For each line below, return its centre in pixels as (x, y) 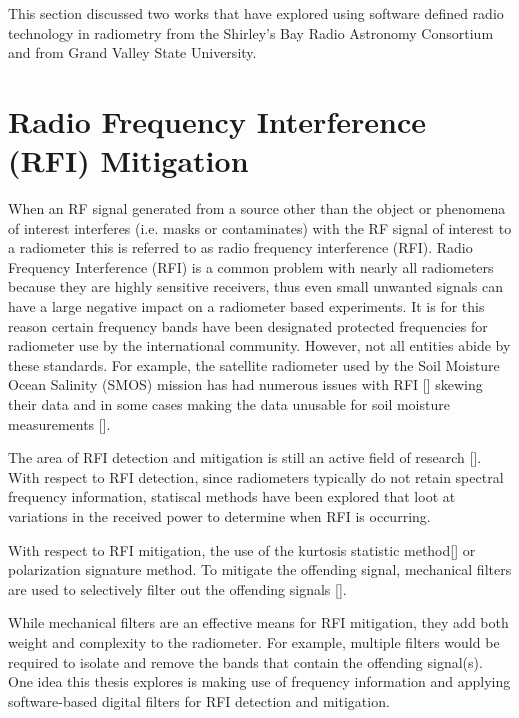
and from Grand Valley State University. (132, 52)
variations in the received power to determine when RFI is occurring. (219, 516)
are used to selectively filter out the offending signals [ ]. (177, 588)
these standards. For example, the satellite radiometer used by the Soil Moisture (254, 364)
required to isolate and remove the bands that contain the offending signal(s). (245, 661)
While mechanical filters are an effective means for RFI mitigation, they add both (258, 622)
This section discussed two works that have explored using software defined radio (256, 13)
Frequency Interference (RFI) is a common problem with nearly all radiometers (251, 266)
